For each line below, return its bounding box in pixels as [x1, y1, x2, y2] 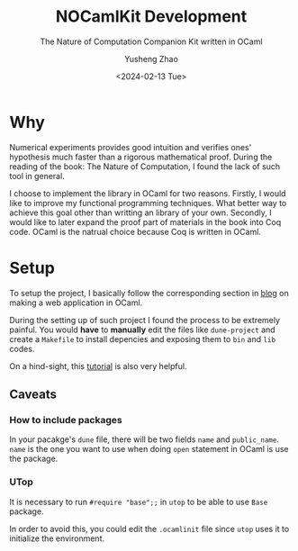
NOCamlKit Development [55, 6, 248, 27]
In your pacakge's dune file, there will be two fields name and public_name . [9, 434, 279, 445]
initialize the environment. [9, 533, 105, 544]
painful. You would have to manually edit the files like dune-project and [9, 324, 276, 335]
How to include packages [9, 413, 123, 426]
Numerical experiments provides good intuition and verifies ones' [9, 141, 252, 152]
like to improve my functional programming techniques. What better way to [9, 197, 287, 208]
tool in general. [9, 170, 65, 181]
